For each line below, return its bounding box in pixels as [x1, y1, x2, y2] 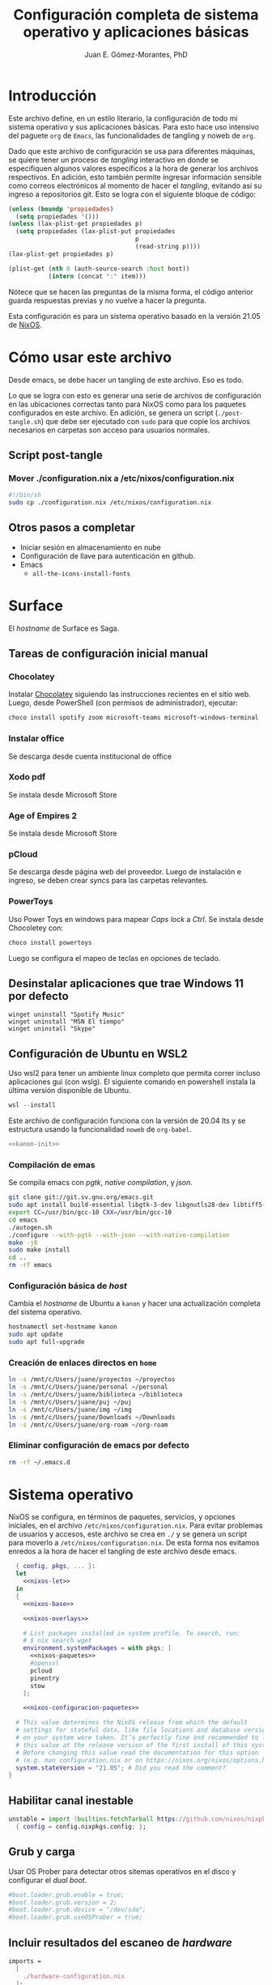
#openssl [29, 1660, 60, 1668]
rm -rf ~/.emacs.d [8, 1458, 70, 1466]
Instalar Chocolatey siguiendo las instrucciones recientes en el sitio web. [8, 690, 251, 699]
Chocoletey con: [8, 923, 63, 933]
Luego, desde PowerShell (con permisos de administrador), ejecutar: [8, 698, 239, 708]
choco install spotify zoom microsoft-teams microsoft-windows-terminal [8, 714, 259, 722]
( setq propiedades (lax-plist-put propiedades [15, 227, 176, 236]
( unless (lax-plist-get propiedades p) [8, 220, 143, 228]
